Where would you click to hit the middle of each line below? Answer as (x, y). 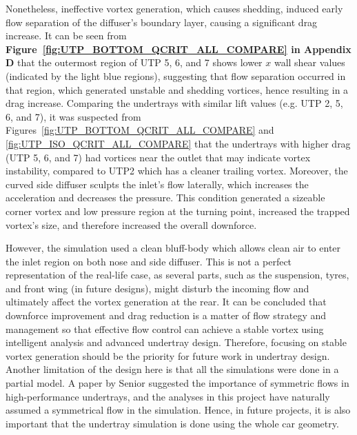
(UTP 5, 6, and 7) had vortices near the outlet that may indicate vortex (158, 157)
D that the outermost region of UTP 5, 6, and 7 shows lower (134, 62)
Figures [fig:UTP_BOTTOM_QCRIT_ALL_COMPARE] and (140, 130)
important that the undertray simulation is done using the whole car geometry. (172, 423)
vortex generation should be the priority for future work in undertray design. (168, 355)
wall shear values (309, 62)
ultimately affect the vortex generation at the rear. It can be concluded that (166, 302)
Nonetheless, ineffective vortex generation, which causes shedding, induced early (174, 8)
